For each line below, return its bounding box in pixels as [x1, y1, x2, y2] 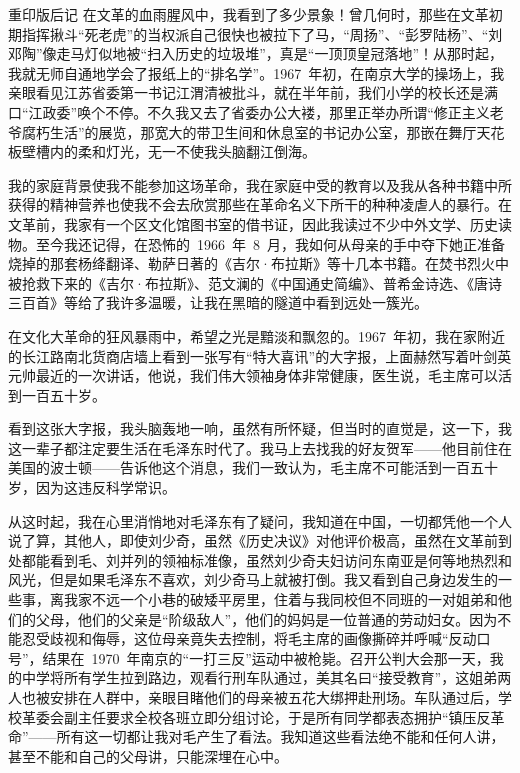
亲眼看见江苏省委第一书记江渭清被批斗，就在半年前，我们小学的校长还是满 [8, 82, 498, 103]
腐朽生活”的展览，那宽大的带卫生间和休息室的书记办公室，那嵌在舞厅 [21, 121, 477, 142]
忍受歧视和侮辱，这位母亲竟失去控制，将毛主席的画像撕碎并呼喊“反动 [21, 628, 477, 649]
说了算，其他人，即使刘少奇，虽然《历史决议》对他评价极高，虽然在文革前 [8, 530, 498, 551]
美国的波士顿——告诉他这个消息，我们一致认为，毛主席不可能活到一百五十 [8, 457, 498, 478]
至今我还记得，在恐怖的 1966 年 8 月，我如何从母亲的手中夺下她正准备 [35, 233, 505, 254]
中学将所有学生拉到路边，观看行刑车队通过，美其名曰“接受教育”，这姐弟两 [21, 667, 512, 688]
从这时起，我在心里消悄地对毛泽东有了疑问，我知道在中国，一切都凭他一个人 [8, 510, 512, 531]
